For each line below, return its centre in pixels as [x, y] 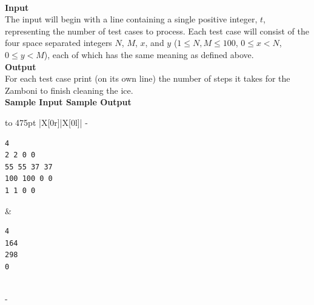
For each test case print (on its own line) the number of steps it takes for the [148, 78]
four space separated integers [58, 43]
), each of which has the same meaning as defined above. [149, 54]
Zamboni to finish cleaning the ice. [69, 90]
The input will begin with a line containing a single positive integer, [131, 19]
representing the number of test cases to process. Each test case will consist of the [157, 31]
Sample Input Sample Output [68, 102]
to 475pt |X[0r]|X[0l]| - [46, 122]
